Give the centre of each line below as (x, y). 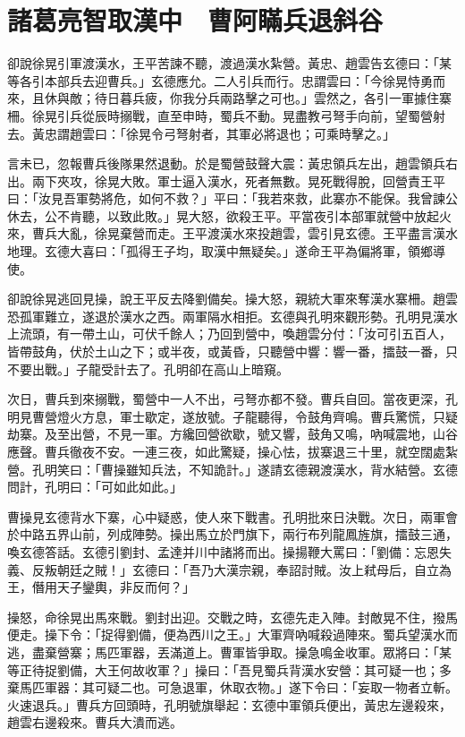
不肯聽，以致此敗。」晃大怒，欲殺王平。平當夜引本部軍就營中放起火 (254, 215)
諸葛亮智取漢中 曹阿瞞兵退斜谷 (195, 20)
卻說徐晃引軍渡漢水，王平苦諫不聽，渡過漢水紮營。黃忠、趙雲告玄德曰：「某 (229, 63)
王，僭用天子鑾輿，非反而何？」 (101, 587)
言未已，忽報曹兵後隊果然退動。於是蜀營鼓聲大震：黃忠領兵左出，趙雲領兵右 (232, 163)
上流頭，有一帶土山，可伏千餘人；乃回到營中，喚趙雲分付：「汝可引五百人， (229, 334)
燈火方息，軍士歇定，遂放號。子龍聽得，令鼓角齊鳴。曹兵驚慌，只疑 (257, 416)
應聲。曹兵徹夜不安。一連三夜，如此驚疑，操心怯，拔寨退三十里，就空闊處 (226, 451)
